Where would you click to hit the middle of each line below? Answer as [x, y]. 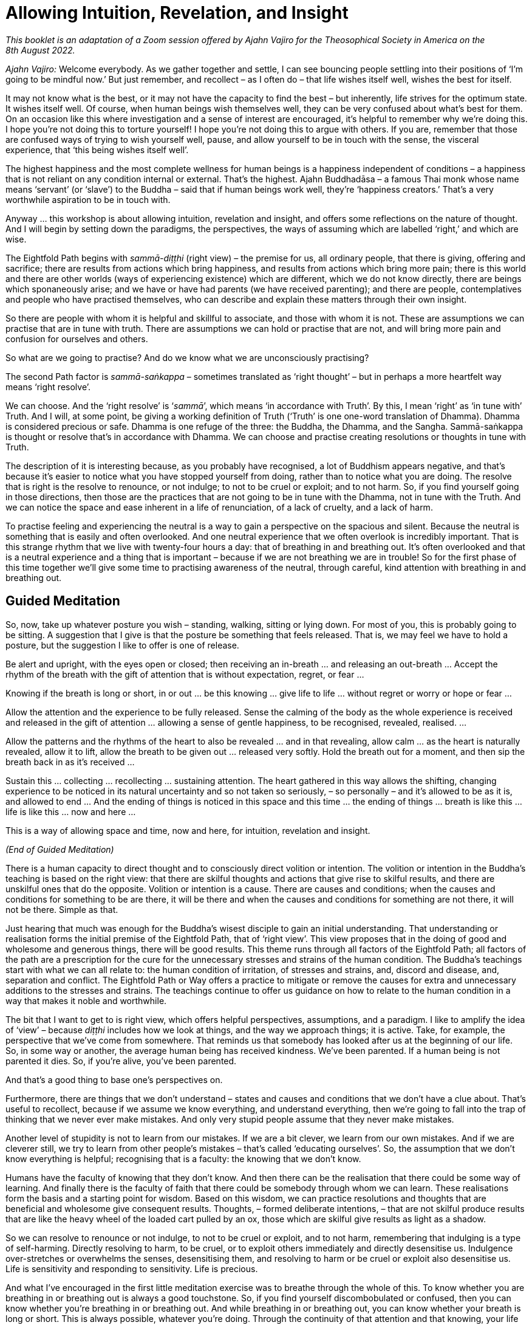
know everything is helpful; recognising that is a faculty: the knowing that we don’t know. [183, 1158]
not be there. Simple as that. [62, 909]
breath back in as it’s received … [70, 762]
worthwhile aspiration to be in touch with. [88, 199]
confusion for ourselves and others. [77, 339]
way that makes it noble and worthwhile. [86, 1000]
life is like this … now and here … [71, 811]
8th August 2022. [40, 50]
